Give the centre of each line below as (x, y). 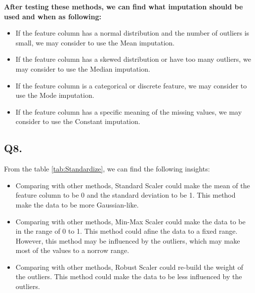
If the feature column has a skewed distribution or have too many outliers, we (133, 59)
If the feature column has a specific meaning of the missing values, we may (129, 111)
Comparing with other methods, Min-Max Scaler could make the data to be (130, 221)
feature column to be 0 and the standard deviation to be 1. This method (126, 195)
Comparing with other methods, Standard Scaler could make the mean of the (133, 185)
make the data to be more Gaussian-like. (77, 204)
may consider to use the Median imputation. (83, 68)
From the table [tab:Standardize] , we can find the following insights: (107, 169)
